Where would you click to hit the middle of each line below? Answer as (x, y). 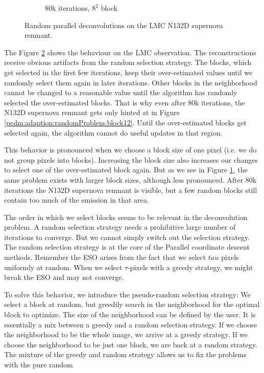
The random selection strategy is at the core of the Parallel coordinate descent (127, 247)
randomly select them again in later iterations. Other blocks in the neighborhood (131, 82)
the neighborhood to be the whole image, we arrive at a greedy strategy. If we (126, 334)
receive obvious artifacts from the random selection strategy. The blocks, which (128, 62)
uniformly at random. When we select (63, 267)
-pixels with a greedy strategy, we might (190, 267)
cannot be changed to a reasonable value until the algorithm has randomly (121, 92)
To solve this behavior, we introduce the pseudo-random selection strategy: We (127, 294)
